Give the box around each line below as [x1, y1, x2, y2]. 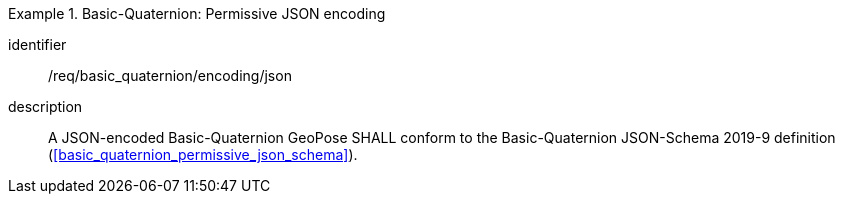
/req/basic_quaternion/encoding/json [48, 67, 292, 84]
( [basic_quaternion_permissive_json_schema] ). [48, 146, 358, 163]
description [8, 98, 83, 115]
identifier [8, 36, 67, 53]
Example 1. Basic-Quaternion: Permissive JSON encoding [8, 5, 386, 22]
